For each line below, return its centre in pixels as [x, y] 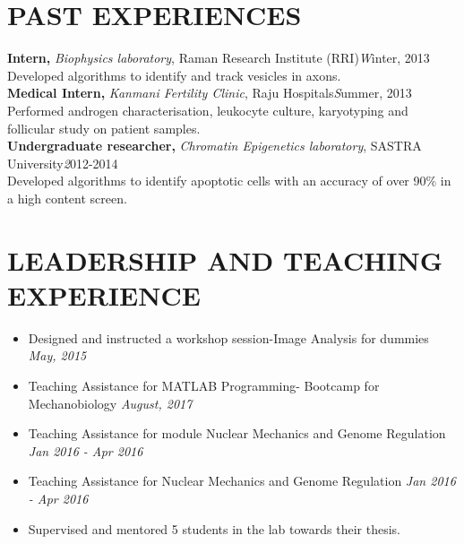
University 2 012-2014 [63, 163]
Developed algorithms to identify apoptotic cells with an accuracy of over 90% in [229, 181]
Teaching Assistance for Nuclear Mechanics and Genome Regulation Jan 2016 [242, 481]
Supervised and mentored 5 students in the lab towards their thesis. [214, 528]
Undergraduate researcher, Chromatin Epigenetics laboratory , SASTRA [215, 146]
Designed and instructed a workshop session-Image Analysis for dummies [228, 337]
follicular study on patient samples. [104, 128]
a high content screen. [67, 198]
